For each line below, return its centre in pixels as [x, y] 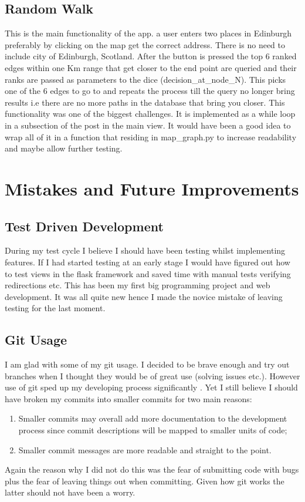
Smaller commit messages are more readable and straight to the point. [145, 449]
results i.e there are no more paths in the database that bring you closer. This [145, 102]
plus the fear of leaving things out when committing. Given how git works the [145, 481]
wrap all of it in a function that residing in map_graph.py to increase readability [151, 137]
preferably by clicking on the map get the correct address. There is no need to [145, 44]
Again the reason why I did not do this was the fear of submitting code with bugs [152, 469]
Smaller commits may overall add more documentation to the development [153, 418]
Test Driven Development [84, 226]
